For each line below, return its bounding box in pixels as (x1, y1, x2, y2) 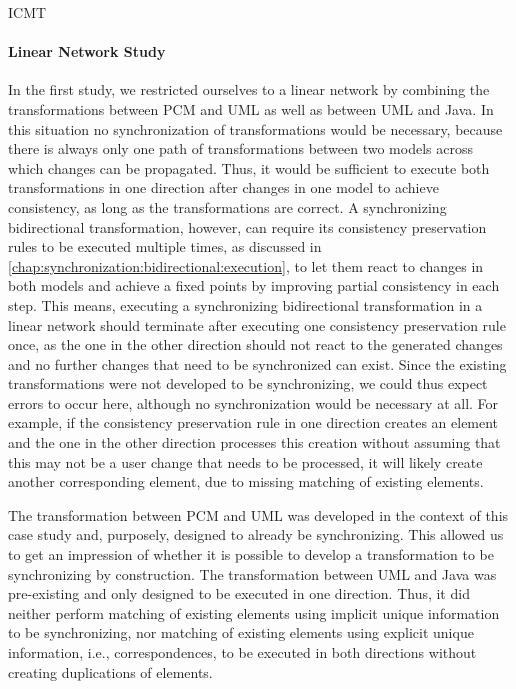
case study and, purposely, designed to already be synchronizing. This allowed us (8, 524, 504, 545)
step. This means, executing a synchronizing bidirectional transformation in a (8, 294, 483, 315)
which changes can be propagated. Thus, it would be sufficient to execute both (8, 157, 490, 178)
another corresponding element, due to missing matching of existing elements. (8, 471, 484, 492)
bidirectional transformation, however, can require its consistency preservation (8, 216, 487, 237)
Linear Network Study (8, 41, 166, 62)
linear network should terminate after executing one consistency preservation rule (8, 314, 506, 335)
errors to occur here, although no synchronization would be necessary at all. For (8, 392, 499, 413)
